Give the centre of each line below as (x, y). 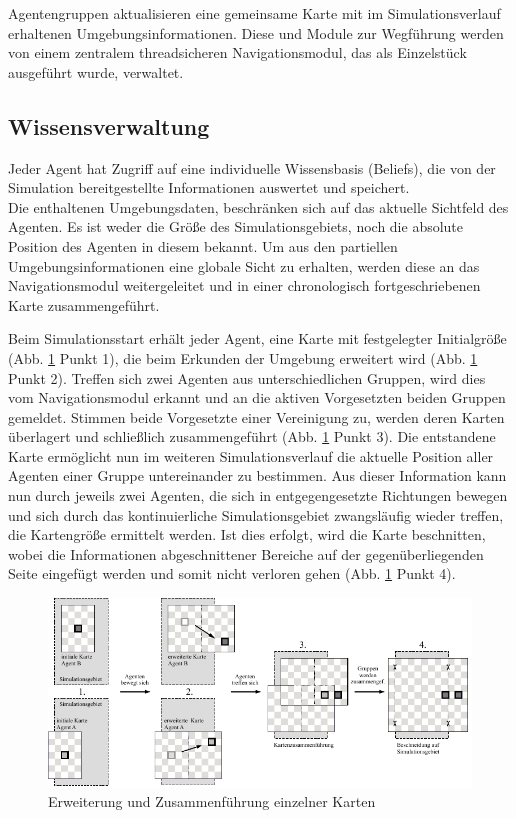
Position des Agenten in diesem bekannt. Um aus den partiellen (203, 245)
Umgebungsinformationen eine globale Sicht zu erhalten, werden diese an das (244, 265)
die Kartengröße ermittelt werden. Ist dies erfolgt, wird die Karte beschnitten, (247, 534)
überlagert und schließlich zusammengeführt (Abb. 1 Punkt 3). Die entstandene (252, 436)
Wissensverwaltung (109, 125)
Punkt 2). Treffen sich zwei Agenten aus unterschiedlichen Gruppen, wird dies (247, 377)
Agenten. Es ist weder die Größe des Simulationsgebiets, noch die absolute (236, 226)
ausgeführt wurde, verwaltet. (96, 71)
